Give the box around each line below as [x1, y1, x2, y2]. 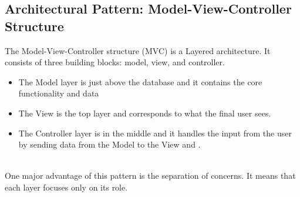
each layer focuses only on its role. [5, 181, 128, 193]
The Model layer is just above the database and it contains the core [18, 75, 262, 88]
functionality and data [18, 87, 99, 99]
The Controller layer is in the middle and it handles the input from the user [18, 126, 292, 139]
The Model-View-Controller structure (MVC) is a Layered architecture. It [5, 44, 271, 56]
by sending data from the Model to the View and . [18, 138, 201, 151]
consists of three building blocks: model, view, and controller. [5, 56, 225, 68]
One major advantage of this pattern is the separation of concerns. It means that [5, 169, 296, 182]
